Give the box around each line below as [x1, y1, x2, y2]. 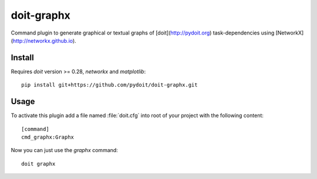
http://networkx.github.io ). [12, 37, 76, 44]
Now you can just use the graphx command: [11, 147, 119, 154]
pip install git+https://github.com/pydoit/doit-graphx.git [21, 82, 198, 88]
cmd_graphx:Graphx [21, 133, 75, 140]
